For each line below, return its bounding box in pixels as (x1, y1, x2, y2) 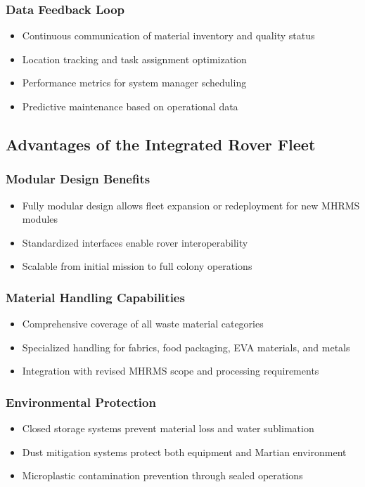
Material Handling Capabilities (6, 288, 185, 306)
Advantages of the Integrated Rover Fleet (6, 133, 316, 155)
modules (22, 212, 58, 226)
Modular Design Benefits (6, 170, 151, 188)
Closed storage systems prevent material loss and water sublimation (22, 421, 314, 436)
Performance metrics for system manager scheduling (22, 75, 247, 90)
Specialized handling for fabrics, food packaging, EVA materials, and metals (22, 339, 350, 354)
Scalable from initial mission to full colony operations (22, 259, 252, 273)
